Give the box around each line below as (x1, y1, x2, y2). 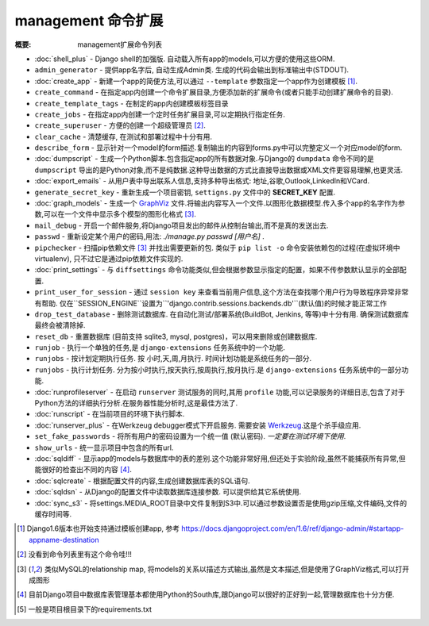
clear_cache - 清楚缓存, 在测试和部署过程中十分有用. (34, 132, 213, 141)
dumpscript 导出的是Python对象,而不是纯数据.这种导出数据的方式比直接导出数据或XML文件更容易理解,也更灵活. (34, 165, 404, 175)
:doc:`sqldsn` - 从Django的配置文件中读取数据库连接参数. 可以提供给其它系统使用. (34, 487, 302, 497)
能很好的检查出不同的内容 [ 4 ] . (34, 465, 133, 474)
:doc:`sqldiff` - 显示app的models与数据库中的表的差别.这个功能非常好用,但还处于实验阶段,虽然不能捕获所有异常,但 (34, 454, 406, 463)
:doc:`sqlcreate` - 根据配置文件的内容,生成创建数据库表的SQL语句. (34, 476, 250, 486)
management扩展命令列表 (77, 40, 163, 49)
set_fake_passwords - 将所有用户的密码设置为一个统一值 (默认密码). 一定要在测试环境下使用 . (34, 432, 346, 441)
